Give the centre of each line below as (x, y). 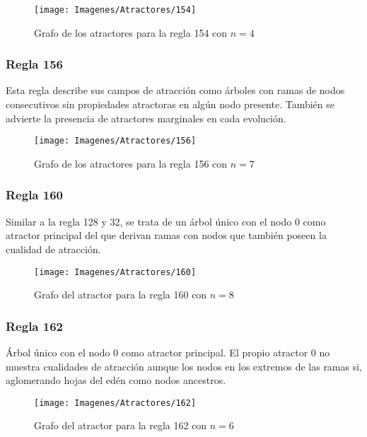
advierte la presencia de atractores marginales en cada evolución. (146, 118)
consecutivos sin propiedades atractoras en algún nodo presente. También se (170, 104)
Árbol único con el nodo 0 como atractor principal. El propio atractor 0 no (168, 352)
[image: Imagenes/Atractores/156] (115, 141)
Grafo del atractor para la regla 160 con (121, 295)
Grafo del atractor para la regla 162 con (121, 425)
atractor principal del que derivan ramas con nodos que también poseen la (166, 235)
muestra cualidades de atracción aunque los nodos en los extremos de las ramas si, (184, 366)
